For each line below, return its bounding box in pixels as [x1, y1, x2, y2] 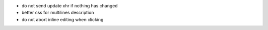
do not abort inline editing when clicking [21, 16, 104, 22]
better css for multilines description [21, 10, 94, 16]
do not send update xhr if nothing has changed [21, 3, 118, 8]
